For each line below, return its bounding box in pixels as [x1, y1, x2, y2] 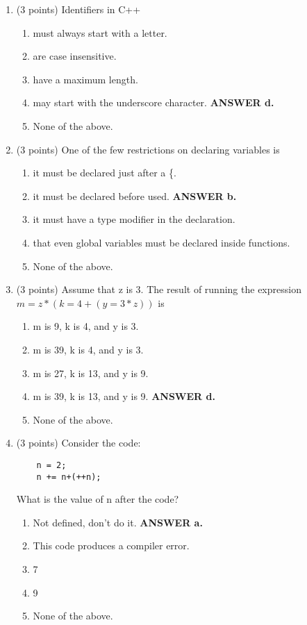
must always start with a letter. [33, 25, 167, 40]
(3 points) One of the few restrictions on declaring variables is [16, 142, 280, 156]
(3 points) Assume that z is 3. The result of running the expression [16, 282, 301, 297]
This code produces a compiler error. [33, 538, 190, 553]
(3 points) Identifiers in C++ [16, 2, 141, 16]
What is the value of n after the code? [16, 492, 179, 506]
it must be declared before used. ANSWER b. [33, 188, 237, 203]
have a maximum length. [33, 72, 138, 86]
